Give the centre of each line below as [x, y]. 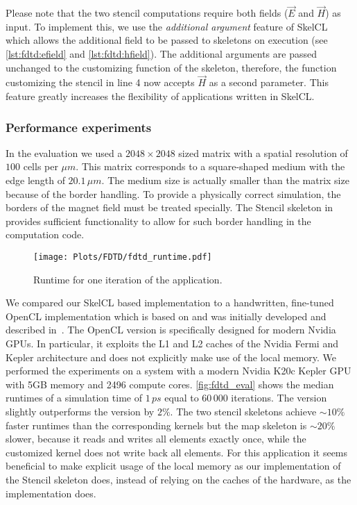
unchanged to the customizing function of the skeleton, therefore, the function [171, 67]
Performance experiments [79, 127]
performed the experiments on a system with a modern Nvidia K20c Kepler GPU [178, 371]
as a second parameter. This [269, 82]
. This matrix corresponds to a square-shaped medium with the [210, 166]
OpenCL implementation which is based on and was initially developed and [166, 316]
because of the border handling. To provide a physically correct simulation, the [173, 193]
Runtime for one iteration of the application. [128, 279]
